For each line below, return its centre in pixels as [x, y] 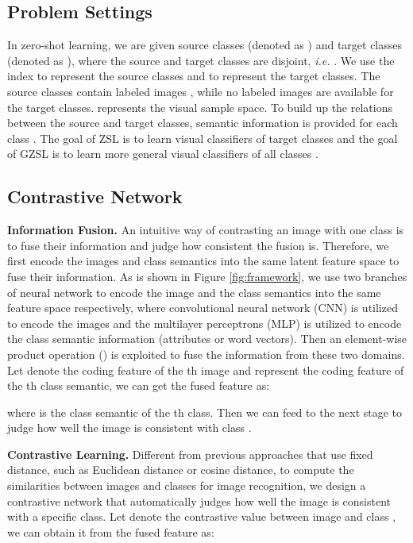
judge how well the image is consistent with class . [129, 427]
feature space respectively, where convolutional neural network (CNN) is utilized [203, 308]
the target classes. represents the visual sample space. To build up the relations [200, 107]
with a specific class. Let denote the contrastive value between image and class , [202, 516]
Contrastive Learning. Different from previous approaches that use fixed [190, 454]
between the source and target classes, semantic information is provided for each [203, 123]
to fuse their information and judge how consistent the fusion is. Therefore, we [198, 245]
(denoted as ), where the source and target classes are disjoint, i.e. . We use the [201, 60]
